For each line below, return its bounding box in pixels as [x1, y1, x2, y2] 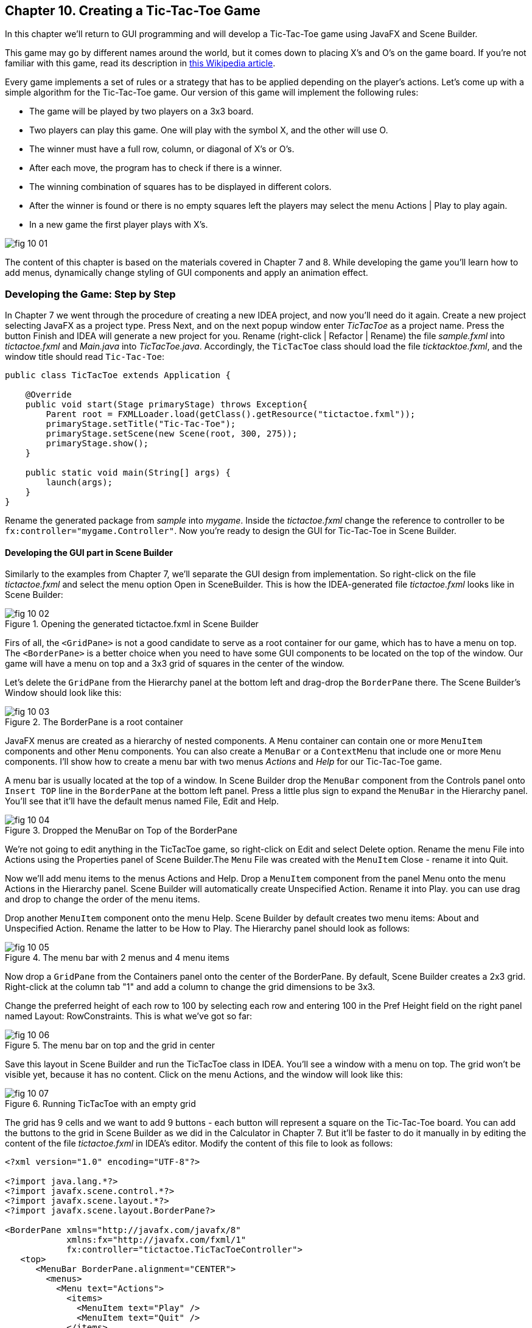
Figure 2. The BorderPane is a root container [5, 717, 183, 728]
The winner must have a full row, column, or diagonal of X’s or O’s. [29, 144, 295, 155]
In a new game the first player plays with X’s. [29, 219, 208, 230]
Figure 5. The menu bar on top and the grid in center [5, 1040, 215, 1051]
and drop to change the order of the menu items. [5, 894, 200, 905]
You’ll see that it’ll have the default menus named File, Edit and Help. [5, 796, 279, 807]
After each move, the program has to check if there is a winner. [29, 163, 282, 174]
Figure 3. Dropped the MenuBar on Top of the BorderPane [5, 825, 237, 836]
